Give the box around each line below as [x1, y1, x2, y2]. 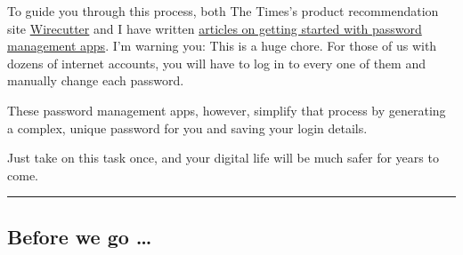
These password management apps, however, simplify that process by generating [7, 100, 446, 119]
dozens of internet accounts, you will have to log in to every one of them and [7, 53, 426, 72]
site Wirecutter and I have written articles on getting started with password [7, 19, 422, 37]
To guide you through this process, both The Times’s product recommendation [7, 2, 439, 20]
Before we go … [7, 222, 152, 250]
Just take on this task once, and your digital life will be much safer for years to [7, 148, 439, 167]
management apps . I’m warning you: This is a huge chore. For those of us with [7, 36, 437, 55]
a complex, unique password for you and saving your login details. [7, 118, 368, 137]
